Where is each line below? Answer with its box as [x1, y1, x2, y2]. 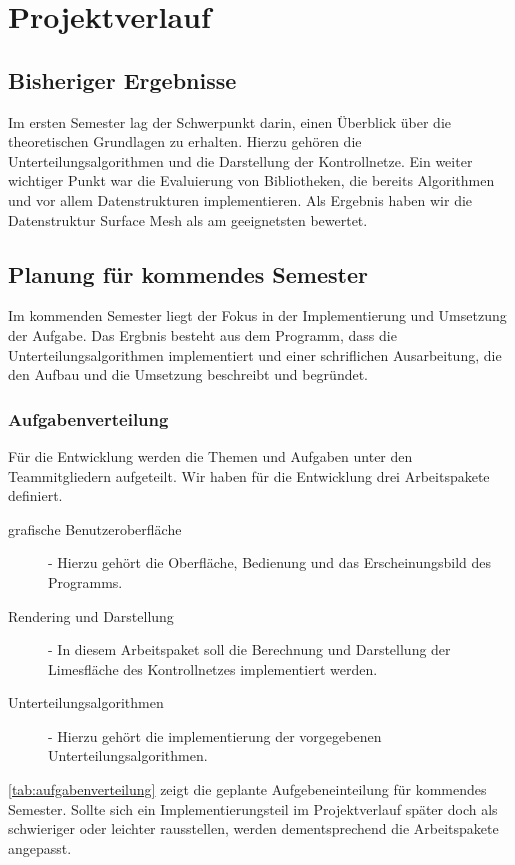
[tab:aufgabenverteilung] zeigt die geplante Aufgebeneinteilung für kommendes [8, 779, 487, 800]
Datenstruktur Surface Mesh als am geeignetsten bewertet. [8, 209, 368, 230]
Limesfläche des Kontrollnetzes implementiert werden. [48, 658, 378, 679]
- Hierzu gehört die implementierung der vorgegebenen [48, 725, 382, 746]
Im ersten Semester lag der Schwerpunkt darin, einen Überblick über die [8, 111, 451, 132]
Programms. [48, 571, 123, 592]
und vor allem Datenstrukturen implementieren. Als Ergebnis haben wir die [8, 189, 473, 210]
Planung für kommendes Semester [8, 258, 368, 289]
